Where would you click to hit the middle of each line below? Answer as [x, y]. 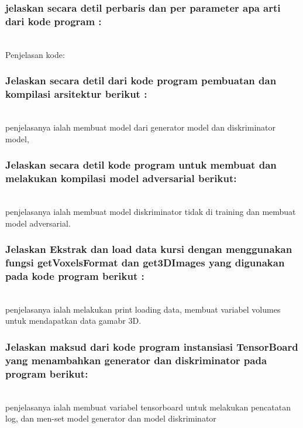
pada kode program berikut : [75, 275]
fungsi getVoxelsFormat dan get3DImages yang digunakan [145, 263]
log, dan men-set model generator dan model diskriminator [111, 418]
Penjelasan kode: [35, 54]
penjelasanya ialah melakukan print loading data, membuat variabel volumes [143, 309]
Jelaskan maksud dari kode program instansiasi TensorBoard [152, 346]
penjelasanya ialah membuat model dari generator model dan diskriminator [140, 127]
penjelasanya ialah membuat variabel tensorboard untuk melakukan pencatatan [148, 407]
